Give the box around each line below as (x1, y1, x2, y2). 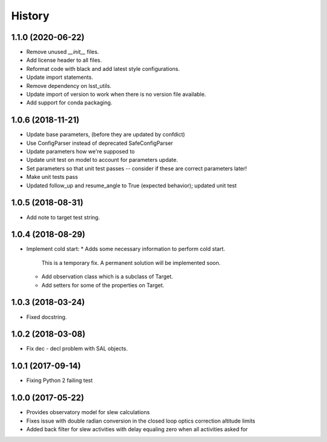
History (11, 9, 50, 22)
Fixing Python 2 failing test (26, 377, 93, 384)
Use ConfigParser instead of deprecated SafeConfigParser (26, 139, 173, 147)
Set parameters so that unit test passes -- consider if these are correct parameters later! (26, 164, 248, 172)
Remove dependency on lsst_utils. (26, 82, 112, 89)
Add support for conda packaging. (26, 99, 113, 106)
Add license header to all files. (26, 56, 102, 64)
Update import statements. (26, 73, 93, 81)
